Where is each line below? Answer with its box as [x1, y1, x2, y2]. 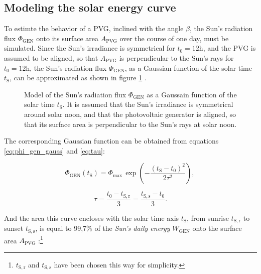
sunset [4, 223, 24, 233]
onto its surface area [36, 33, 99, 43]
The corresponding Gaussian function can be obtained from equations [4, 135, 219, 146]
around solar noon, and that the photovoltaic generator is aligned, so [24, 108, 236, 119]
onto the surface [192, 223, 242, 233]
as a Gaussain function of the [147, 89, 237, 99]
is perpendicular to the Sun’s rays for [119, 52, 234, 63]
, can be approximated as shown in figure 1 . [10, 72, 147, 83]
